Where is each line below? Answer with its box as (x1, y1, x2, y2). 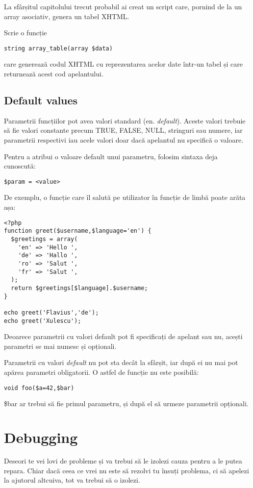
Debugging (4, 427, 78, 447)
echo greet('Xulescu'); (4, 317, 81, 324)
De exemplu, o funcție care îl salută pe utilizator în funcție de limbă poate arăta (4, 192, 246, 202)
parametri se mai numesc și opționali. (4, 341, 117, 351)
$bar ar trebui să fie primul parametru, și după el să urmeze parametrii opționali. (4, 398, 249, 409)
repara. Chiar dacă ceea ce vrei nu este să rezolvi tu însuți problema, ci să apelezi (4, 465, 249, 475)
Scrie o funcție (4, 27, 47, 38)
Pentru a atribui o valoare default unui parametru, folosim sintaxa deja (4, 151, 218, 161)
